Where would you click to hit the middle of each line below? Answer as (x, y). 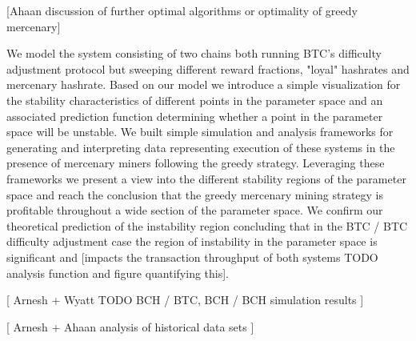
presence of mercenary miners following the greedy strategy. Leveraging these (196, 163)
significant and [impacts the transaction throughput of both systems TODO (192, 257)
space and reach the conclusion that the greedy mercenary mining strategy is (195, 194)
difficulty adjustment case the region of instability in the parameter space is (192, 241)
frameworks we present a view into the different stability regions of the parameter (206, 178)
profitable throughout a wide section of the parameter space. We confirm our (195, 210)
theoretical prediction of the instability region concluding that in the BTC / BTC (207, 225)
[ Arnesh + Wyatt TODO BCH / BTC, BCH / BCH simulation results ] (185, 300)
